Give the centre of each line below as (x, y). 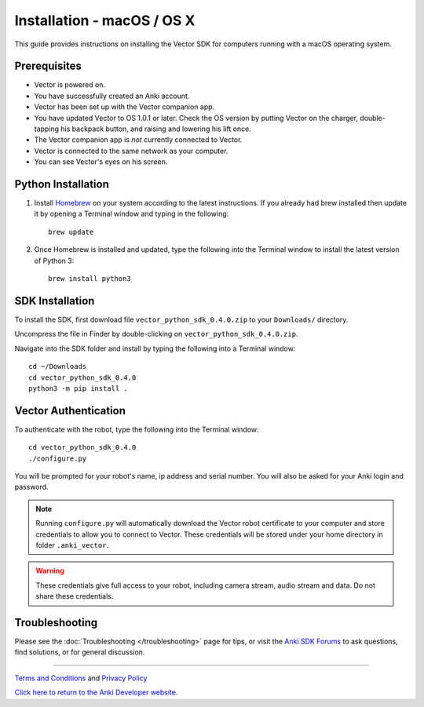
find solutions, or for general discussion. (80, 652)
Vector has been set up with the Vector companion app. (124, 107)
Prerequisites (48, 66)
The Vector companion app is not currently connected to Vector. (138, 140)
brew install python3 (90, 279)
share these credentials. (75, 596)
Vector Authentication (70, 411)
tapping (46, 129)
